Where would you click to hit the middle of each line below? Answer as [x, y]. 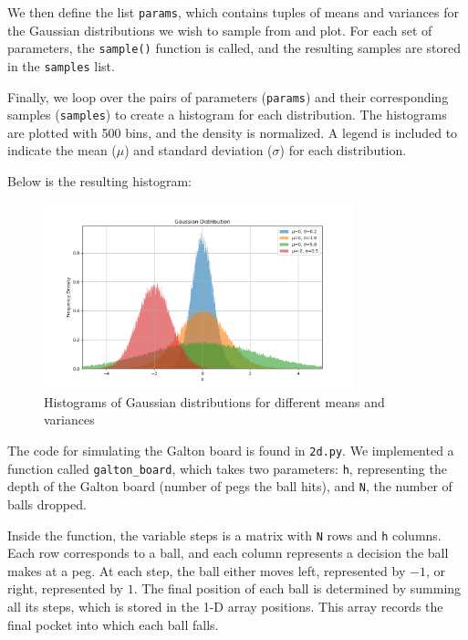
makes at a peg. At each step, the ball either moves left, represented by [207, 570]
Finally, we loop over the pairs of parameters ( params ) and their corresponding [228, 96]
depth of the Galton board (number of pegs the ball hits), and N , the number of [230, 486]
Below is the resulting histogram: [99, 181]
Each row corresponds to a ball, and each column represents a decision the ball [228, 553]
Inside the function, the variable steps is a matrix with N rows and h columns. [224, 535]
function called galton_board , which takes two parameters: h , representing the [227, 468]
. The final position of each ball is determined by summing [297, 588]
